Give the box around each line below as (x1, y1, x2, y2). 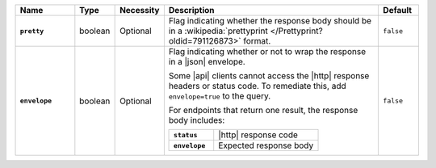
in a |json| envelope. (168, 57, 245, 67)
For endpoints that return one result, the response (168, 105, 358, 115)
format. (243, 36, 271, 46)
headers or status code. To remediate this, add (168, 81, 346, 91)
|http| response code (218, 129, 299, 141)
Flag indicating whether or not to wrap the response (168, 46, 367, 57)
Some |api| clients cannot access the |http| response (168, 70, 370, 81)
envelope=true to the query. (168, 90, 271, 101)
